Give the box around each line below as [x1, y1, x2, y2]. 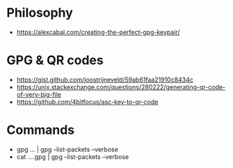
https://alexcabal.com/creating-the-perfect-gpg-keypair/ [16, 28, 180, 36]
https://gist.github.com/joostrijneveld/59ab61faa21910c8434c [16, 75, 194, 84]
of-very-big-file [16, 90, 62, 98]
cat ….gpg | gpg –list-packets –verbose [16, 152, 129, 161]
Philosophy [6, 5, 74, 21]
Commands [6, 122, 75, 138]
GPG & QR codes [6, 52, 104, 68]
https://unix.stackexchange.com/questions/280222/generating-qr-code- [16, 82, 226, 91]
